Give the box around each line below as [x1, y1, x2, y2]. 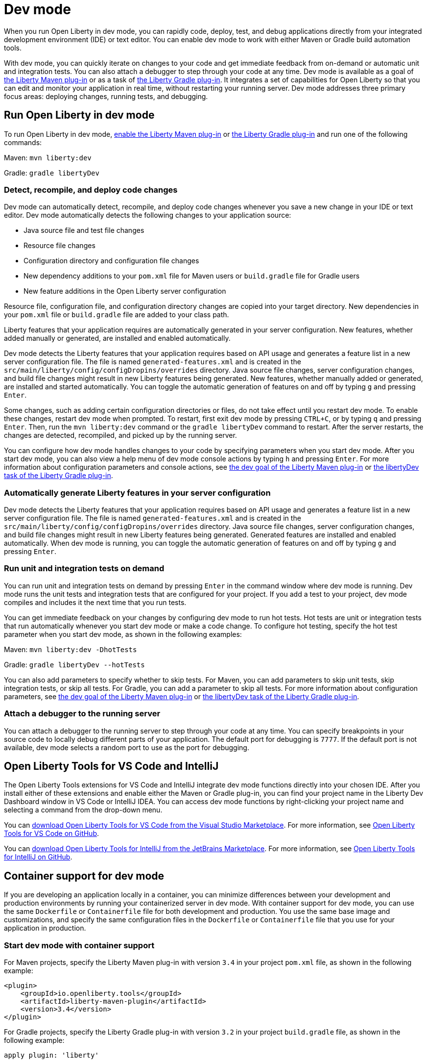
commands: [4, 138, 42, 147]
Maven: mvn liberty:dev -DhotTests [4, 645, 137, 654]
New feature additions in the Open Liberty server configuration [24, 287, 226, 296]
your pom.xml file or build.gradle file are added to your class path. [4, 310, 229, 319]
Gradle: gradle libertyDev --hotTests [4, 660, 145, 669]
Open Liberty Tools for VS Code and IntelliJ [4, 760, 219, 773]
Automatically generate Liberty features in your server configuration [4, 487, 271, 498]
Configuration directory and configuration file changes [24, 256, 199, 265]
